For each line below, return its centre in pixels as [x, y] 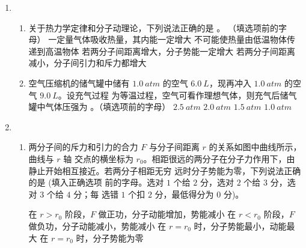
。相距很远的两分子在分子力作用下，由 [219, 158]
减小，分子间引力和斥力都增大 [87, 63]
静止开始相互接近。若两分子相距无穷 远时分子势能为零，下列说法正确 [165, 170]
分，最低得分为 [184, 194]
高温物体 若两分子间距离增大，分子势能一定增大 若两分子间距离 [170, 51]
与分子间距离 [174, 147]
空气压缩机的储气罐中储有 [79, 83]
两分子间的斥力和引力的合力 [83, 147]
